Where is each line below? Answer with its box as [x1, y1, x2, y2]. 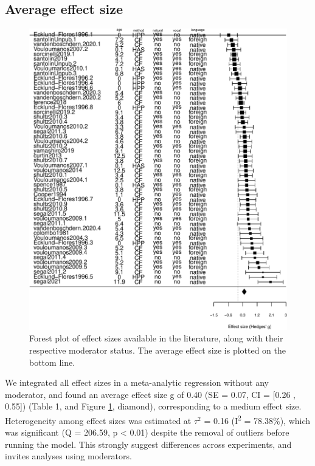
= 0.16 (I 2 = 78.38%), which [204, 412, 311, 427]
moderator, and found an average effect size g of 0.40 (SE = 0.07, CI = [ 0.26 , [5, 388, 296, 400]
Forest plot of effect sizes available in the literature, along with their [29, 332, 283, 344]
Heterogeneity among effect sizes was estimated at [5, 414, 192, 427]
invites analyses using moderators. [5, 450, 132, 462]
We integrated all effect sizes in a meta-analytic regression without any [5, 376, 269, 389]
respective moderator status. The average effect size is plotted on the [29, 344, 286, 357]
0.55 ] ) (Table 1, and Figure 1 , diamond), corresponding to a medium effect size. [5, 400, 302, 413]
